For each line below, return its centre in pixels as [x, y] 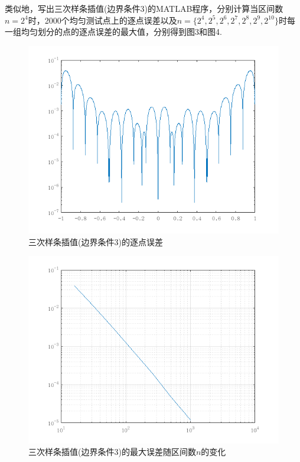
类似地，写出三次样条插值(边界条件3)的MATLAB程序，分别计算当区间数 [144, 8]
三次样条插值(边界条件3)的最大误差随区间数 [112, 452]
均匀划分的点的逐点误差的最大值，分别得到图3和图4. [121, 32]
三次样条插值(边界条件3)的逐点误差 [96, 241]
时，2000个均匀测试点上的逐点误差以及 [102, 20]
